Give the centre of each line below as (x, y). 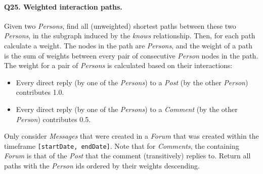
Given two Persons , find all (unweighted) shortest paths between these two (120, 25)
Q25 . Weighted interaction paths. (63, 6)
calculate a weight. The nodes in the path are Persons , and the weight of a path (128, 45)
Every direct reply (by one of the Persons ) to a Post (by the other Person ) (132, 82)
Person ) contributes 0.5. (53, 119)
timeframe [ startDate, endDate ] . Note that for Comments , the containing (122, 146)
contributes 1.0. (40, 92)
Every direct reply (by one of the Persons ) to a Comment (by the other (127, 109)
